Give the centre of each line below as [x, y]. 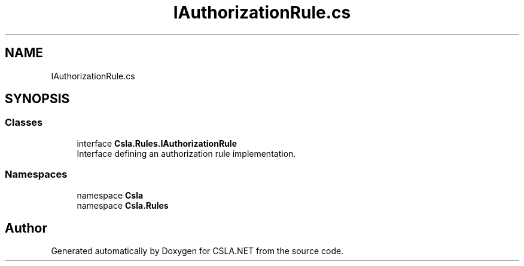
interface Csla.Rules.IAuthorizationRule [157, 143]
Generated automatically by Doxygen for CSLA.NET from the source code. [197, 251]
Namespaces [36, 174]
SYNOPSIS [37, 99]
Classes [24, 123]
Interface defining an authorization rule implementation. [186, 153]
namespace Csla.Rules [123, 205]
